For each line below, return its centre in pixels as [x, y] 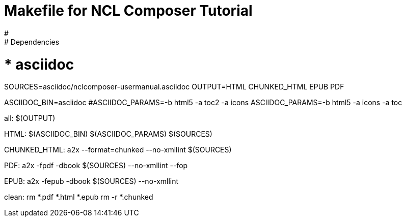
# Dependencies [32, 42]
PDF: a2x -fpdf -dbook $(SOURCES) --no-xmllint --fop [96, 166]
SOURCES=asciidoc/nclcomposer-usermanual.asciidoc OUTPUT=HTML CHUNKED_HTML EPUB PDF [174, 87]
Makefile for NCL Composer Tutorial [128, 11]
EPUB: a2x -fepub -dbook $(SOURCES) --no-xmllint [91, 181]
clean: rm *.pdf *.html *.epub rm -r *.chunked [79, 197]
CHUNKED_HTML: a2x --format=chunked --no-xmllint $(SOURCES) [118, 150]
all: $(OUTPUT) [30, 118]
